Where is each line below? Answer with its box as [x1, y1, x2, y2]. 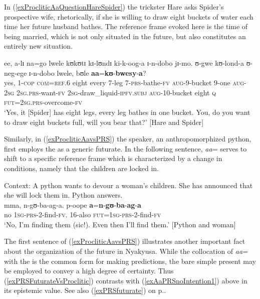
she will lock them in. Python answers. [4, 190, 123, 200]
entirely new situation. [4, 41, 73, 51]
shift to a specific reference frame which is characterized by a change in [4, 153, 222, 164]
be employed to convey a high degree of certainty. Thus [4, 265, 174, 276]
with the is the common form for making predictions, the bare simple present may [4, 255, 256, 266]
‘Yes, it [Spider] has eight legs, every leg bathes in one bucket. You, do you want [4, 106, 250, 117]
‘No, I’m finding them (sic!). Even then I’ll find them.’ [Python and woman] [4, 219, 236, 229]
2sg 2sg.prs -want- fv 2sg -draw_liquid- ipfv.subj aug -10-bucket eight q [4, 87, 216, 97]
